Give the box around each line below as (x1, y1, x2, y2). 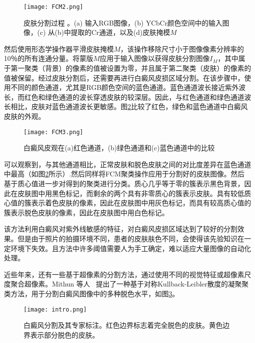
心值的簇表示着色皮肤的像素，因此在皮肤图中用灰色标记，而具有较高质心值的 (4, 198, 251, 208)
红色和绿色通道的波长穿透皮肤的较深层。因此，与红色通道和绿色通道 (24, 91, 244, 102)
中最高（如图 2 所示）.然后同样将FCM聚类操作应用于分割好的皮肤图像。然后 (4, 169, 245, 179)
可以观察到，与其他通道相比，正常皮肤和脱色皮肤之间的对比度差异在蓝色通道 (4, 159, 251, 169)
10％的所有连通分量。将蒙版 (4, 53, 93, 63)
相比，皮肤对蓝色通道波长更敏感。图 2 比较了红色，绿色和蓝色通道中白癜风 (10, 101, 248, 112)
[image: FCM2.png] (24, 3, 83, 10)
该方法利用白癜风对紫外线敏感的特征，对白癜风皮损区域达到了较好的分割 (4, 224, 237, 234)
